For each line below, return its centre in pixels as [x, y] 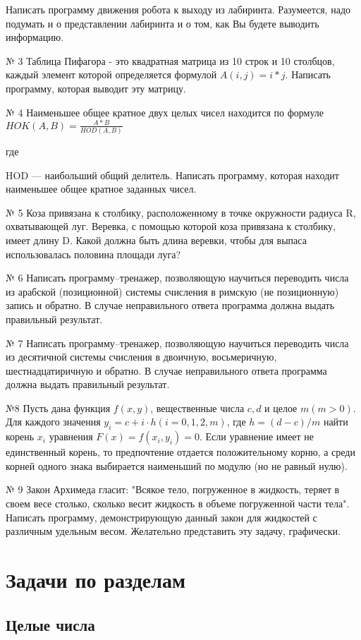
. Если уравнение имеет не [257, 436]
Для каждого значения [53, 422]
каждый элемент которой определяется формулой [111, 74]
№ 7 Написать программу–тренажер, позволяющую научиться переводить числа [177, 343]
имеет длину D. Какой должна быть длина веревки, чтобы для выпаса [156, 240]
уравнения [71, 436]
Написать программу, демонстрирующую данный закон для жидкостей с [161, 517]
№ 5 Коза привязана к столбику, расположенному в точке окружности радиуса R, [181, 212]
